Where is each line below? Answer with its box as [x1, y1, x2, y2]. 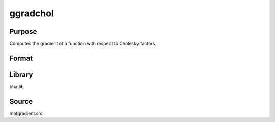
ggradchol [9, 8, 54, 19]
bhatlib [9, 83, 24, 89]
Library [9, 70, 33, 79]
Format [9, 54, 33, 62]
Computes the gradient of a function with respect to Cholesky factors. [9, 41, 156, 47]
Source [9, 97, 33, 106]
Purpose [9, 27, 37, 36]
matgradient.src [9, 110, 43, 116]
